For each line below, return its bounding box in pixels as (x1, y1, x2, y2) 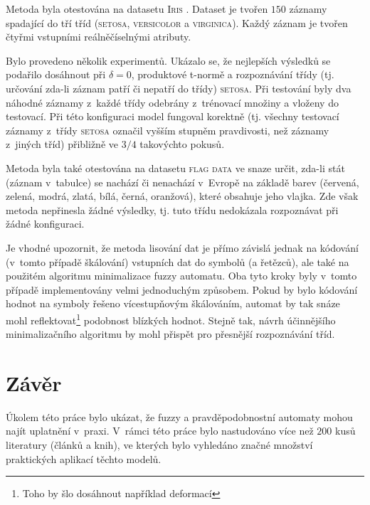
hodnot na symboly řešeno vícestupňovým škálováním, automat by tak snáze (6, 296, 340, 311)
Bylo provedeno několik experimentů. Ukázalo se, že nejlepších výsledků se (6, 53, 331, 68)
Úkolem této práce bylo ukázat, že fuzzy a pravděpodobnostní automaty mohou (6, 409, 353, 424)
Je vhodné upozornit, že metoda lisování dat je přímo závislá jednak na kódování (6, 240, 359, 255)
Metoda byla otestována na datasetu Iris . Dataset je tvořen (6, 1, 268, 16)
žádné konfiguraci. (6, 216, 85, 231)
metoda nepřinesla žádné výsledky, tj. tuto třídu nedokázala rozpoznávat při (6, 202, 339, 217)
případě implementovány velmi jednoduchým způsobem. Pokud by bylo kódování (6, 282, 358, 297)
